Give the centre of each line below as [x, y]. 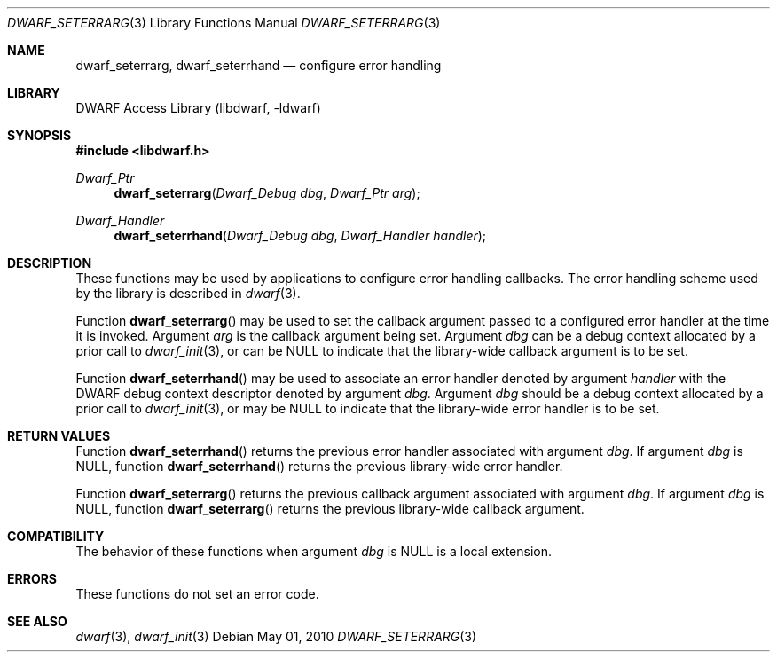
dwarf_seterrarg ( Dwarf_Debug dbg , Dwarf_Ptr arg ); [267, 193]
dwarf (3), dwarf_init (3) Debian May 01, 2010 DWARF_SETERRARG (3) [276, 636]
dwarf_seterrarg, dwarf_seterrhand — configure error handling [259, 65]
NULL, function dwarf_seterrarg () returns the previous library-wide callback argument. [330, 509]
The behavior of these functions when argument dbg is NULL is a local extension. [314, 551]
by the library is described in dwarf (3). [188, 293]
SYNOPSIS [39, 135]
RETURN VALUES [59, 436]
